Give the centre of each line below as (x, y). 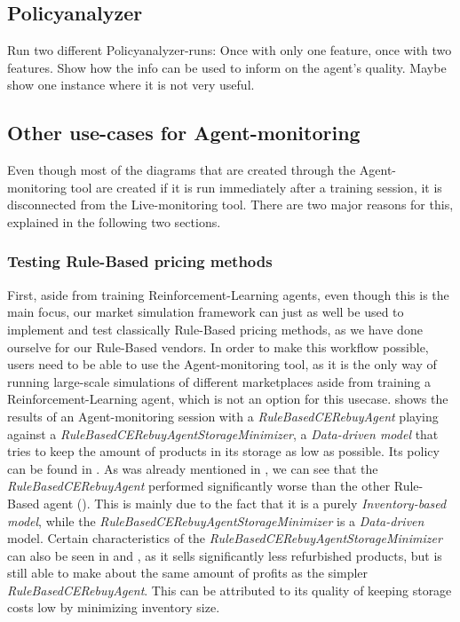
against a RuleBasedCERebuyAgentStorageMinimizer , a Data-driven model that (223, 433)
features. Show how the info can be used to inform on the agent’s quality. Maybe (227, 67)
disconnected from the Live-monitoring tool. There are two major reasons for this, (230, 205)
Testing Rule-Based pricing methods (140, 261)
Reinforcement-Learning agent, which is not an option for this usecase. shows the (228, 399)
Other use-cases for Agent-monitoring (184, 133)
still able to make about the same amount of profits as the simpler (188, 573)
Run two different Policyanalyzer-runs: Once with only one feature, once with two (230, 50)
